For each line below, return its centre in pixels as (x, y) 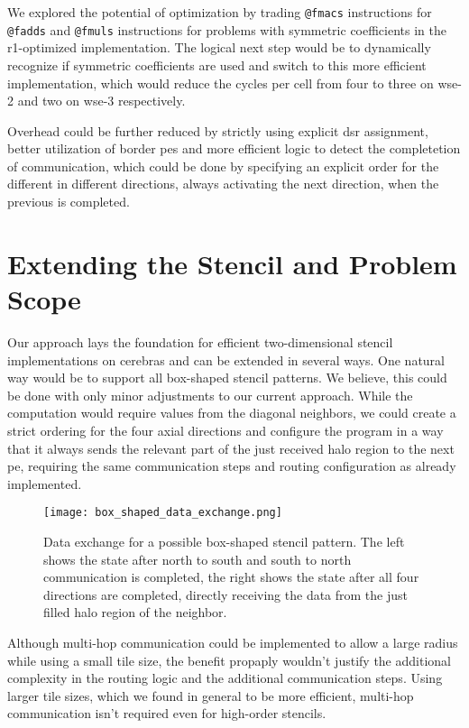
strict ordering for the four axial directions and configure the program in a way (225, 430)
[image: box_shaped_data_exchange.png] (163, 513)
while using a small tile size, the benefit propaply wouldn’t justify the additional (229, 660)
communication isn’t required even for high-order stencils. (167, 713)
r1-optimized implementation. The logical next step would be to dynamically (219, 47)
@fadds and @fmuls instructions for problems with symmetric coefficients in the (227, 29)
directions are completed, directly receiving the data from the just (226, 594)
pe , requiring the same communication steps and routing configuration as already (232, 466)
